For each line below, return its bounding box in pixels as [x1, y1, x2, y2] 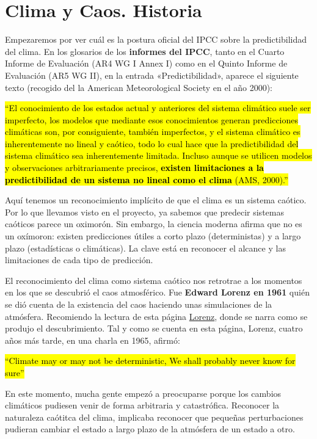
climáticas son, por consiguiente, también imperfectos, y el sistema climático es [5, 125, 301, 138]
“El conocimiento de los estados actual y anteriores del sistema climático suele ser [5, 101, 311, 114]
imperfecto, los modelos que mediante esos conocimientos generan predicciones [5, 113, 299, 126]
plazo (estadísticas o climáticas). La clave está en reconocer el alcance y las [5, 241, 286, 254]
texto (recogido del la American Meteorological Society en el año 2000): [5, 81, 272, 93]
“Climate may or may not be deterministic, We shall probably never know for [5, 354, 296, 367]
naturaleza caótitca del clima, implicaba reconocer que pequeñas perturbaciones [5, 410, 304, 423]
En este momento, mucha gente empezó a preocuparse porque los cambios [5, 386, 282, 399]
